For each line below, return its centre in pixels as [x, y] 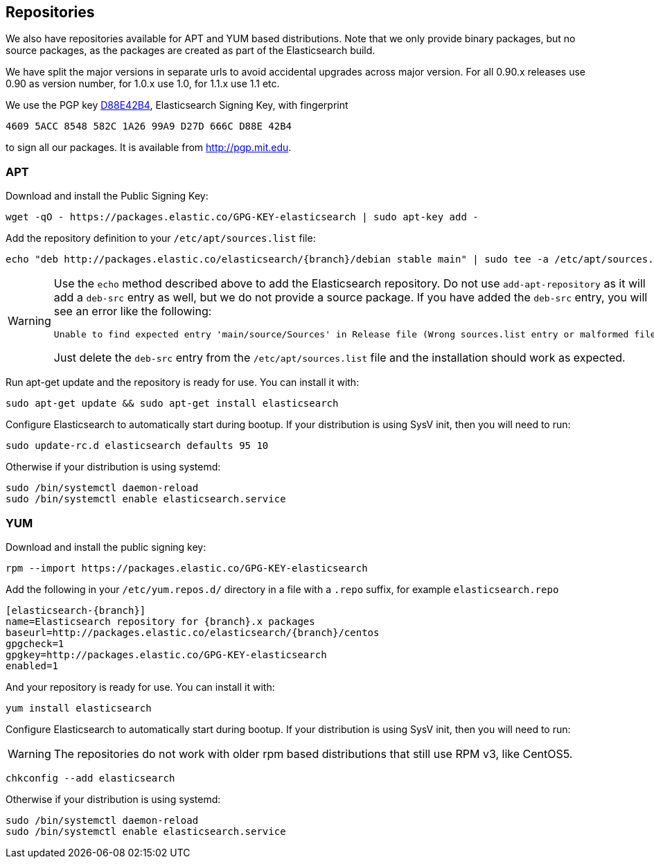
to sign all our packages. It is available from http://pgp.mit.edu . [149, 148]
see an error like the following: [133, 311]
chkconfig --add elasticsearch [90, 778]
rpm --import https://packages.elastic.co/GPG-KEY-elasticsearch [187, 568]
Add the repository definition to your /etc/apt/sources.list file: [161, 238]
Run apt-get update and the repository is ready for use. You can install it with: [183, 382]
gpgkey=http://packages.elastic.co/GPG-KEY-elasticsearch [166, 654]
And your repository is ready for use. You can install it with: [140, 687]
